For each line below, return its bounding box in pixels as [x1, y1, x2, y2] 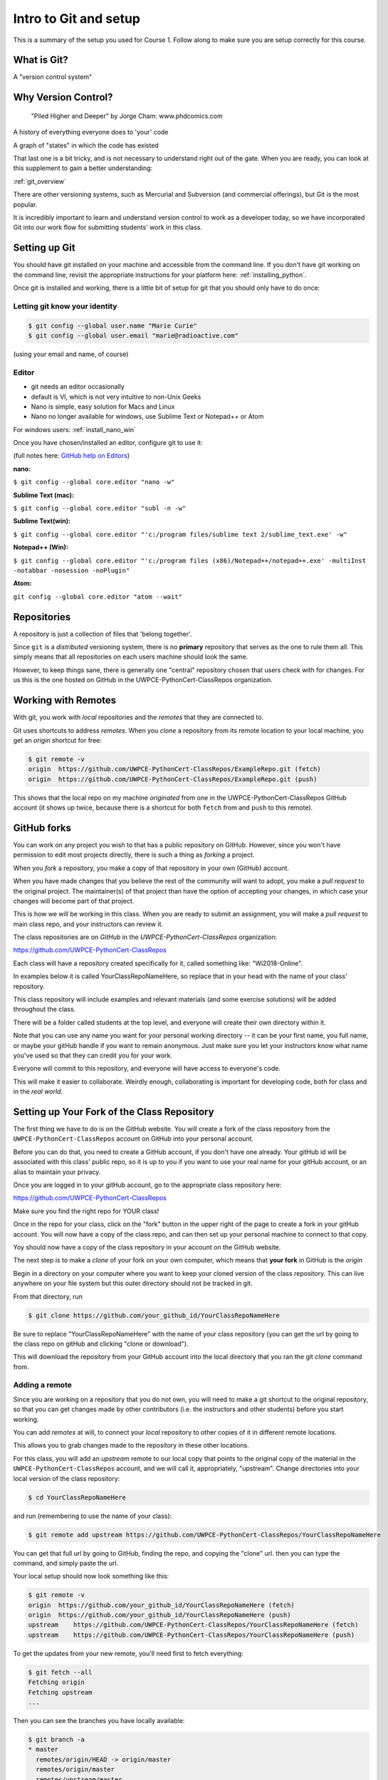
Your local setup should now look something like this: [13, 1572, 169, 1581]
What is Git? [13, 54, 69, 66]
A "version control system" [13, 73, 93, 81]
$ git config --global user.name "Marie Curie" [28, 321, 197, 330]
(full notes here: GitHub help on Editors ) [13, 451, 130, 460]
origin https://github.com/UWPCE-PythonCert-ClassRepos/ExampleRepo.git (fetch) [28, 765, 322, 773]
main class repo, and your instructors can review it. [13, 919, 164, 928]
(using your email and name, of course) [13, 350, 129, 358]
